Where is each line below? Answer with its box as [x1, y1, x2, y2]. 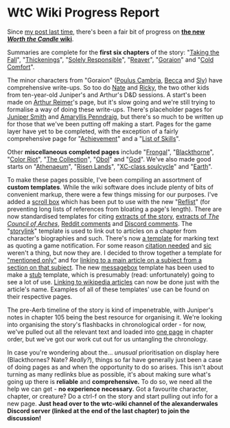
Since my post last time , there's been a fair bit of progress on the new [7, 27, 205, 36]
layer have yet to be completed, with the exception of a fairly [7, 127, 179, 135]
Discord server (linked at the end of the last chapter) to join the [7, 407, 190, 415]
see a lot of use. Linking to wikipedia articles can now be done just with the [7, 278, 220, 286]
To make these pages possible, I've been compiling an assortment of [7, 175, 203, 183]
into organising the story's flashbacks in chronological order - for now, [7, 320, 207, 328]
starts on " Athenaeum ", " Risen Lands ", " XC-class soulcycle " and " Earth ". [7, 162, 213, 170]
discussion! [7, 414, 41, 422]
